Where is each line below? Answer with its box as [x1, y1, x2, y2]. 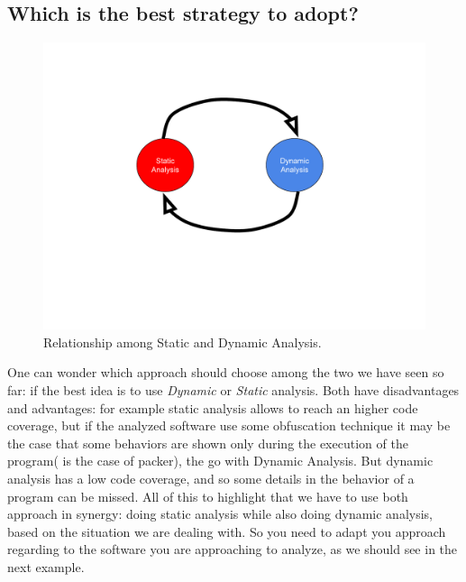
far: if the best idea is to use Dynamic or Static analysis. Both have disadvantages [7, 380, 460, 399]
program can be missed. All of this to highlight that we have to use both [7, 486, 408, 505]
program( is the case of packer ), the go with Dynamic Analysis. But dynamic [7, 451, 434, 470]
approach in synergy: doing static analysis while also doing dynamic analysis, [7, 504, 433, 523]
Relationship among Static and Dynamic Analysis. [43, 332, 322, 351]
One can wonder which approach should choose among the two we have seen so [7, 363, 444, 382]
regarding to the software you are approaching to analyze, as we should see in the [7, 540, 458, 559]
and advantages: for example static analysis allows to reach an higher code [7, 398, 418, 417]
